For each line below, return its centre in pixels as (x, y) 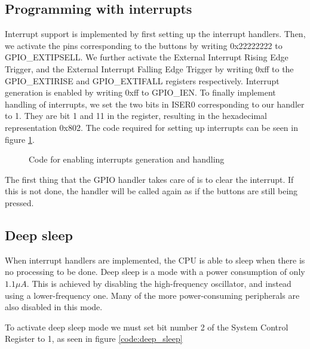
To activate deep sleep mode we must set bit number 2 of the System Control (147, 327)
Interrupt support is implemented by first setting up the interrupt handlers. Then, (155, 34)
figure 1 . (20, 139)
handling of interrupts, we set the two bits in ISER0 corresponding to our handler (155, 104)
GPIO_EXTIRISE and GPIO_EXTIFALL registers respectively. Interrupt (142, 80)
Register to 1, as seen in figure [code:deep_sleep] (94, 339)
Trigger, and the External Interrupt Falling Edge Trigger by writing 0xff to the (149, 68)
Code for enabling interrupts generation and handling (127, 159)
